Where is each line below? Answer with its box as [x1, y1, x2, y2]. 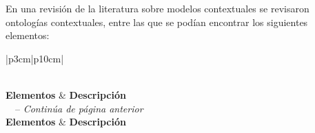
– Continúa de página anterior [14, 101, 143, 115]
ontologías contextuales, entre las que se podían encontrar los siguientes [6, 14, 308, 29]
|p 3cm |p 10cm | [6, 51, 64, 65]
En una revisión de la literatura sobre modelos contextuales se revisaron [6, 1, 309, 15]
